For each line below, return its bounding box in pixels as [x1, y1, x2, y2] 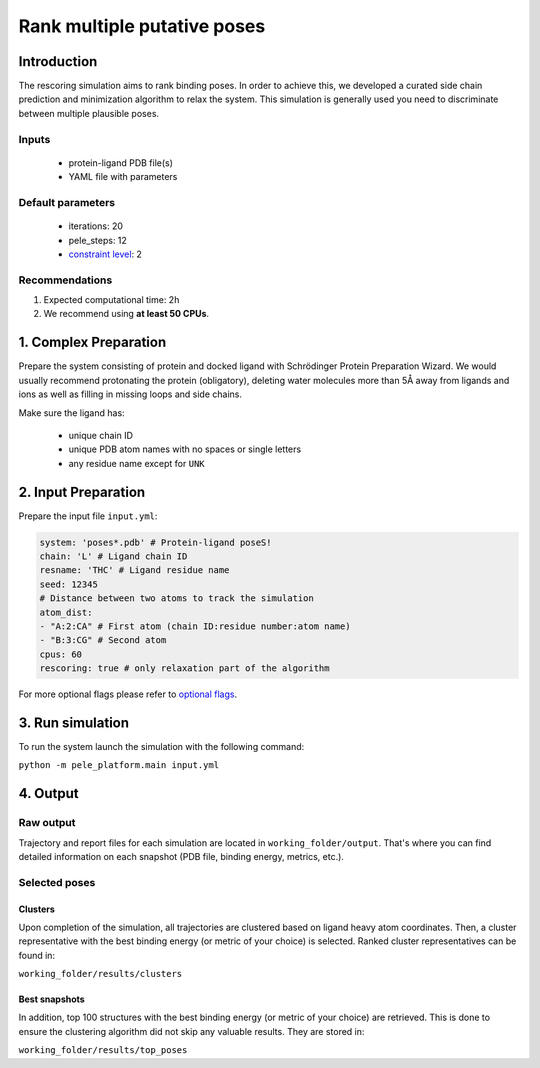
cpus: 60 [39, 648, 83, 660]
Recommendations [18, 273, 113, 287]
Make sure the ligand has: [18, 406, 125, 419]
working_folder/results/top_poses [18, 1045, 188, 1056]
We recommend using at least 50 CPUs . [43, 308, 210, 320]
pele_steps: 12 [68, 234, 127, 246]
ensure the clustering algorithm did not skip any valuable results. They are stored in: [18, 1025, 365, 1037]
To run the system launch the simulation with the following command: [18, 741, 305, 752]
